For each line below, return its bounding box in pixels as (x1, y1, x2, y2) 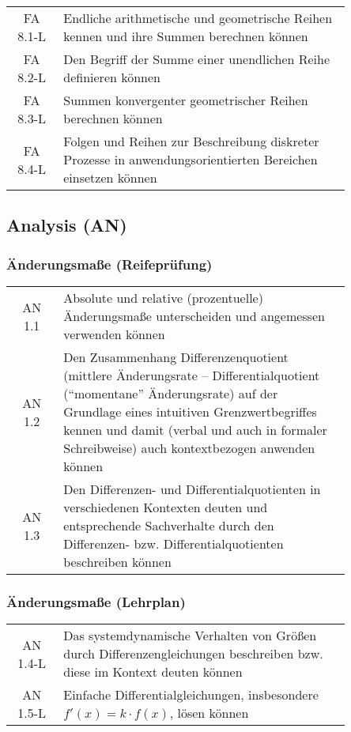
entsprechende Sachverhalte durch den (63, 516, 274, 534)
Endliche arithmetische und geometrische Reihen (63, 9, 333, 27)
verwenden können (63, 325, 165, 343)
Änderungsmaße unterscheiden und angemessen (63, 307, 325, 325)
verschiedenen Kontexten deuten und (63, 498, 268, 516)
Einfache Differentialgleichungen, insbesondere (63, 685, 319, 704)
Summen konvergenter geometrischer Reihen (63, 91, 308, 109)
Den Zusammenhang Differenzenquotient (63, 348, 289, 366)
